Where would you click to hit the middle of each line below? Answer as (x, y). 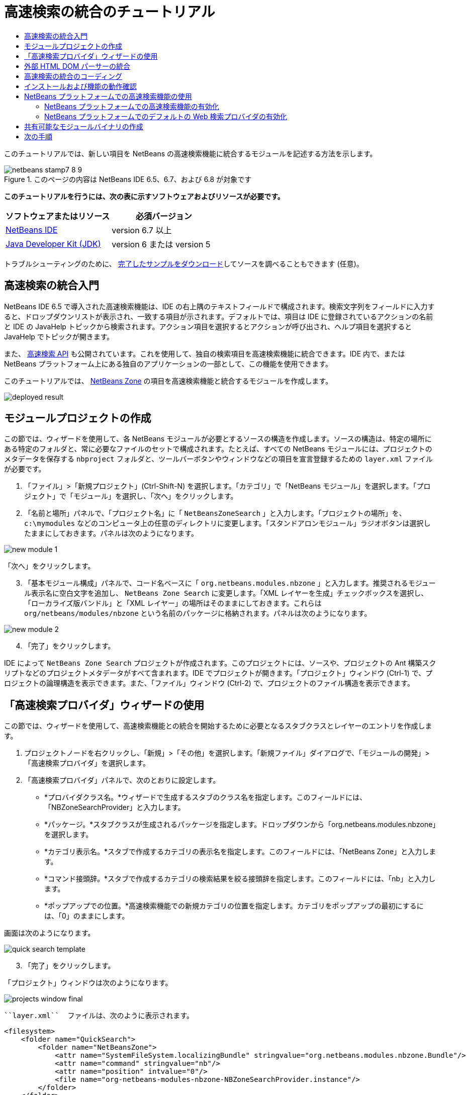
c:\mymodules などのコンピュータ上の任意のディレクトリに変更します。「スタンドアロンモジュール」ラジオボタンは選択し (227, 523)
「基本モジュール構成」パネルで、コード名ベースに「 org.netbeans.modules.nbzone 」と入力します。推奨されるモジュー (230, 583)
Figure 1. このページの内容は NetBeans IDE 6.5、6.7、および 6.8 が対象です (128, 179)
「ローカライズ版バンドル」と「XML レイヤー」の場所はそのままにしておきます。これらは (173, 603)
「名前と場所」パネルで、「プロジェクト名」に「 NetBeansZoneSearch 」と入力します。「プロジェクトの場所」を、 (215, 513)
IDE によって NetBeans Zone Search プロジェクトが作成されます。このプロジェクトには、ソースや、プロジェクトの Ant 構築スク (220, 663)
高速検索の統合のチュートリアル (110, 12)
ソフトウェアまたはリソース (58, 216)
